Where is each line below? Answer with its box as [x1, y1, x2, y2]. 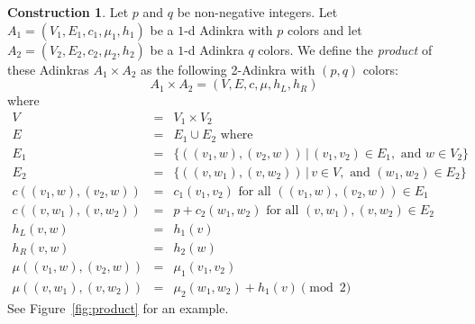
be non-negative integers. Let [177, 3, 338, 21]
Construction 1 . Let [7, 3, 129, 21]
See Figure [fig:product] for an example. [7, 298, 229, 317]
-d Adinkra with [184, 20, 273, 39]
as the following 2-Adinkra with [141, 59, 315, 78]
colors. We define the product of [258, 40, 433, 58]
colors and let [288, 20, 362, 39]
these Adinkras [7, 59, 89, 78]
